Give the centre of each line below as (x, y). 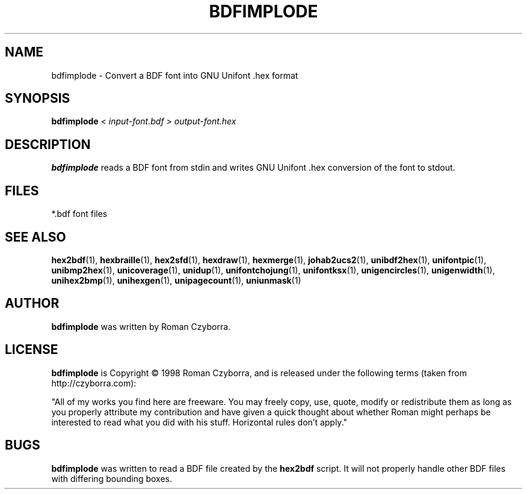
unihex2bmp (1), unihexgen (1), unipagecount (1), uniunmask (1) (176, 280)
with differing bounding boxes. (112, 478)
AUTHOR (32, 303)
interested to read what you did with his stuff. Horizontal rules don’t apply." (199, 422)
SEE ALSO (35, 237)
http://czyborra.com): (94, 383)
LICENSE (32, 350)
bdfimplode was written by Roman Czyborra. (141, 326)
